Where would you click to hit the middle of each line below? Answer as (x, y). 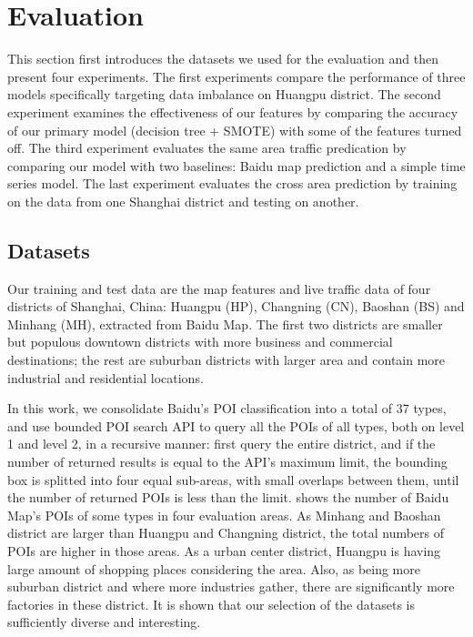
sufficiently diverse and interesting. (104, 622)
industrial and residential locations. (106, 377)
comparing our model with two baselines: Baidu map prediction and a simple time (236, 165)
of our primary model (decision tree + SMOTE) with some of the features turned (235, 130)
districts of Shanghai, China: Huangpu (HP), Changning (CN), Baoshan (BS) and (236, 306)
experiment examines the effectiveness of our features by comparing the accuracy (233, 111)
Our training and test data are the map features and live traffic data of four (219, 288)
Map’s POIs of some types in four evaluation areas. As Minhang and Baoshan (224, 515)
